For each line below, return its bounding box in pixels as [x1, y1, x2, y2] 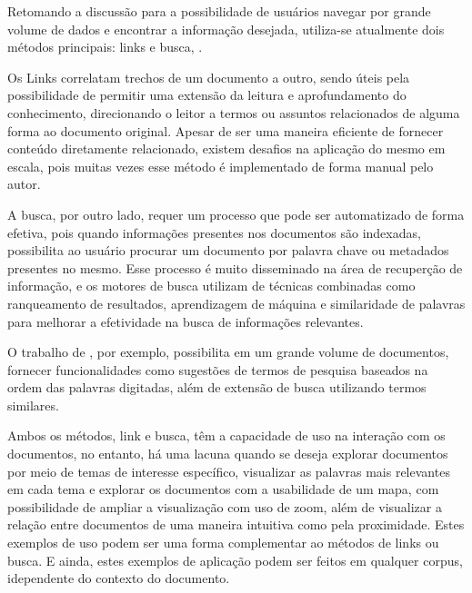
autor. [7, 174, 41, 193]
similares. [7, 395, 59, 414]
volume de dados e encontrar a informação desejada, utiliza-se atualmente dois [7, 19, 445, 38]
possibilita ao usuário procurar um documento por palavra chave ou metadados [7, 241, 449, 260]
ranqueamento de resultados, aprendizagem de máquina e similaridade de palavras [7, 293, 466, 312]
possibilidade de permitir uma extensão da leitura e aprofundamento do [7, 85, 407, 104]
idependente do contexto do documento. [7, 568, 230, 588]
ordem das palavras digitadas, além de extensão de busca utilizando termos [7, 378, 427, 397]
